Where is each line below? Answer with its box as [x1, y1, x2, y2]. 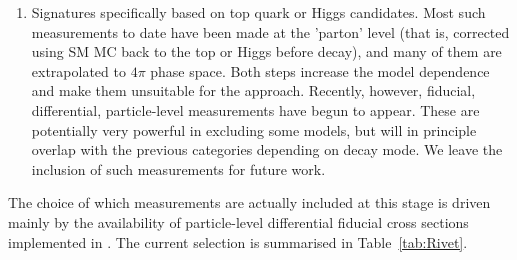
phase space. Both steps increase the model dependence [150, 60, 490, 81]
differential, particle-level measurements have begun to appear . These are [31, 99, 480, 120]
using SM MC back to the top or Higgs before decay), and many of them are [31, 41, 502, 62]
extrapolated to [31, 60, 126, 81]
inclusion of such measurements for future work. [31, 158, 326, 179]
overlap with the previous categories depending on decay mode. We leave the [31, 139, 503, 160]
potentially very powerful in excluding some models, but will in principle [31, 119, 477, 140]
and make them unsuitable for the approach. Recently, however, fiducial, [31, 80, 476, 101]
